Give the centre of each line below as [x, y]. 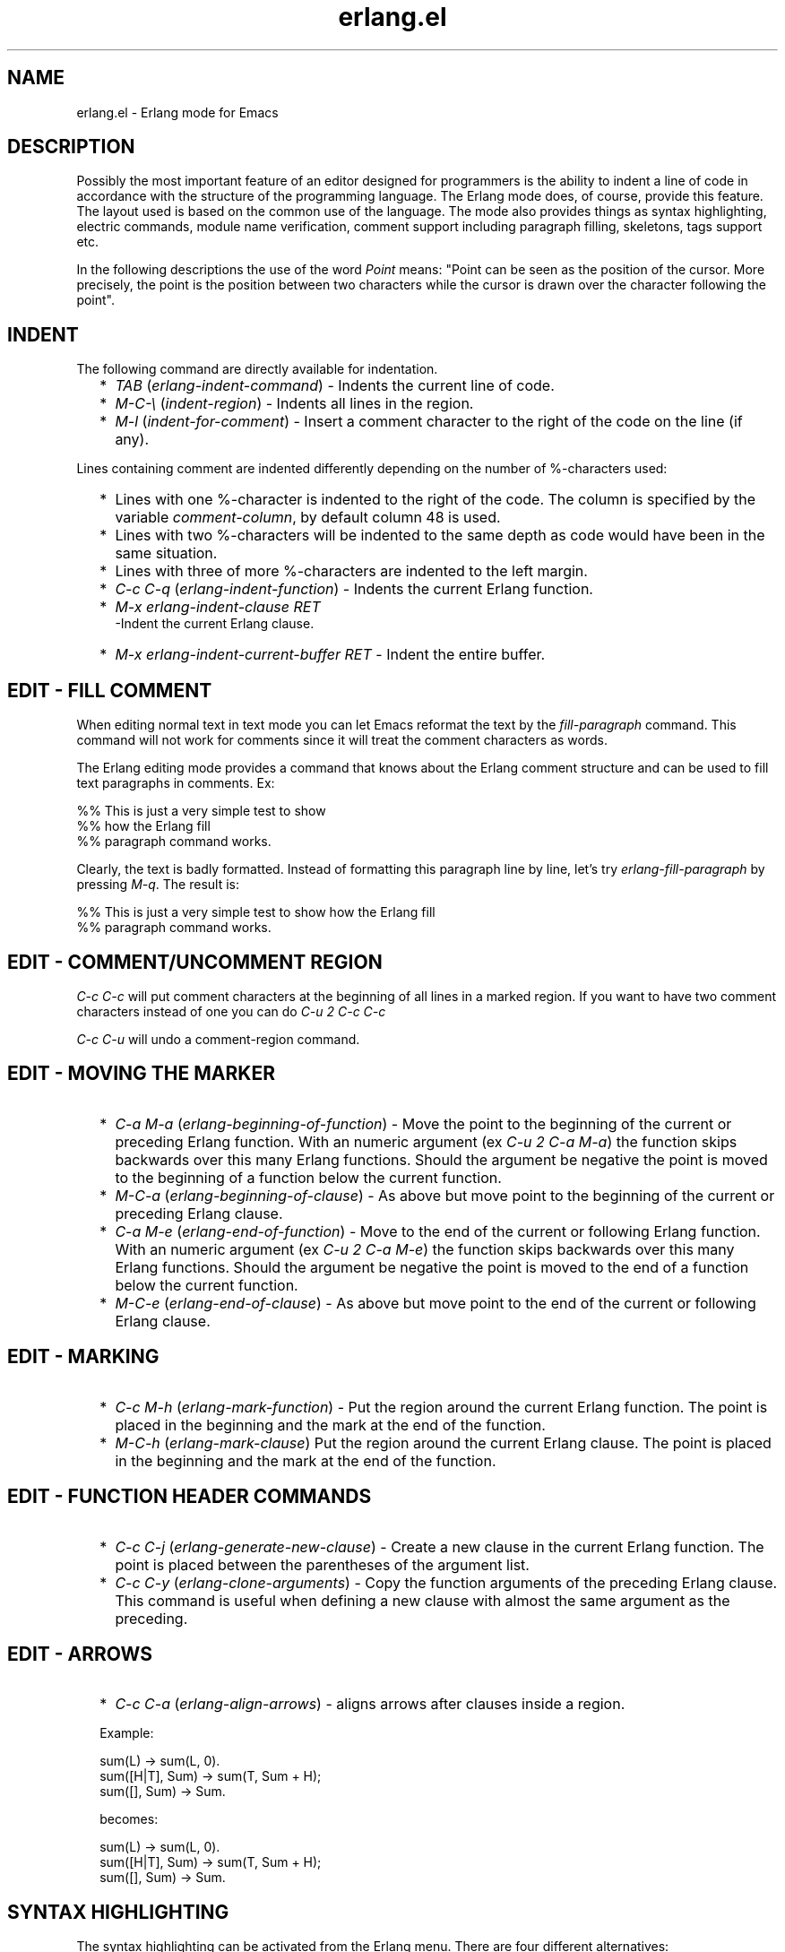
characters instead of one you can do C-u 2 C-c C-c [231, 1011]
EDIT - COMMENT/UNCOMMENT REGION [195, 962]
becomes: [129, 1819]
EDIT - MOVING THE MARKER [141, 1074]
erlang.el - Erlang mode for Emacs [177, 112]
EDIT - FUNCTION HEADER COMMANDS [190, 1497]
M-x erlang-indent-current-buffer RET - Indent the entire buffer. [330, 655]
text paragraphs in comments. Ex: [176, 783]
